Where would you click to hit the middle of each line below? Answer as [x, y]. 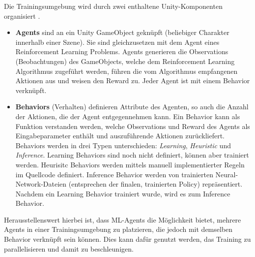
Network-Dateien [41, 184]
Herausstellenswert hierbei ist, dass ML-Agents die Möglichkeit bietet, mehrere [123, 219]
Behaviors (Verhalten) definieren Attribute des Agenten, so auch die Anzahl [132, 107]
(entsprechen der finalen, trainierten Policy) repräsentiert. [156, 184]
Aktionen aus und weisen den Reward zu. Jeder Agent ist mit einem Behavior [133, 80]
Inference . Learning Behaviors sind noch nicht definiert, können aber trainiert [132, 155]
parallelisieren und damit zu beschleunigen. [69, 248]
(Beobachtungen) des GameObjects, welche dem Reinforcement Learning [125, 61]
